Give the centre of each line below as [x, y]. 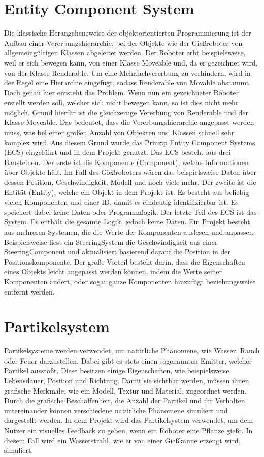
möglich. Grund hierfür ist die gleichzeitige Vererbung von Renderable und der [126, 112]
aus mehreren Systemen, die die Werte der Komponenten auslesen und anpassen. [130, 232]
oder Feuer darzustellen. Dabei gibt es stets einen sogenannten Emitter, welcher [128, 360]
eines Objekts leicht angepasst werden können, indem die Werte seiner [113, 271]
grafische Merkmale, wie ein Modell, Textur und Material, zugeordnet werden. [125, 390]
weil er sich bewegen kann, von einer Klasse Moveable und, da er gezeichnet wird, [131, 62]
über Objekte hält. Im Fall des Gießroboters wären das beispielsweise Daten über [130, 172]
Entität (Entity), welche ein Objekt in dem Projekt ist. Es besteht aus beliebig [127, 192]
